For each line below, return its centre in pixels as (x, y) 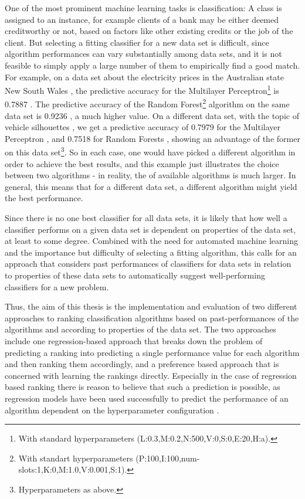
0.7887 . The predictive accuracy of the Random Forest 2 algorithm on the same (147, 103)
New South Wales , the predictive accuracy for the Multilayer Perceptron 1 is (142, 89)
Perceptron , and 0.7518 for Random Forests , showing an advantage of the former (152, 138)
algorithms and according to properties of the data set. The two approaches (140, 329)
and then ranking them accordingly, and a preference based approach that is (142, 364)
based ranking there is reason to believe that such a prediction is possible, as (143, 387)
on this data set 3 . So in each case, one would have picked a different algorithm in (150, 151)
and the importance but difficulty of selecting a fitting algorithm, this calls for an (151, 252)
